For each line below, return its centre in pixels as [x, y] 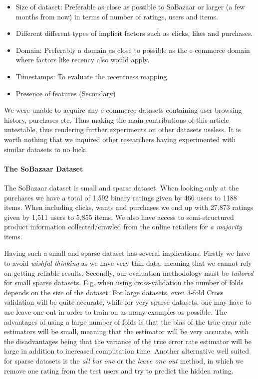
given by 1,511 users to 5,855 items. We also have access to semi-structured [119, 217]
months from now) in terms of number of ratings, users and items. [117, 16]
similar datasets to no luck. [45, 149]
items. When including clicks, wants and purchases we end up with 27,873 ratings [129, 207]
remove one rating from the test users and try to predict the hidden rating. [119, 370]
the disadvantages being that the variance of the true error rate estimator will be [128, 341]
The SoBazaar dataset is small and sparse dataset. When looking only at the [122, 187]
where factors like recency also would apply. [83, 60]
